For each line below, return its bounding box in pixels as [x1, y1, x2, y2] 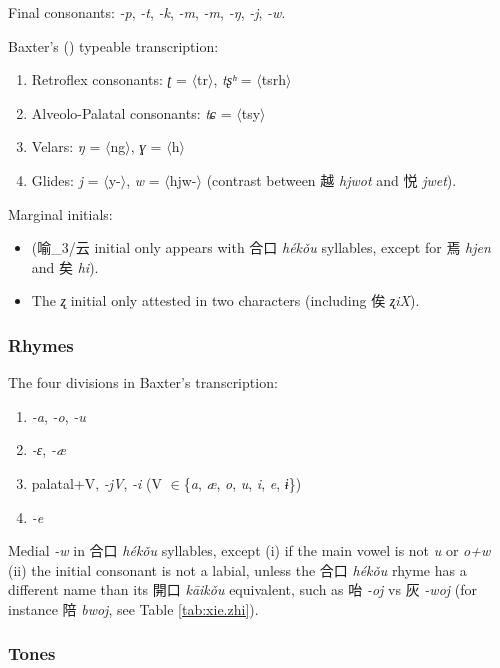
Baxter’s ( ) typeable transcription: [8, 35, 219, 56]
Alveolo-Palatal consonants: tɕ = [31, 102, 232, 123]
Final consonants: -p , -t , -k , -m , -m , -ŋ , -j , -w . [8, 2, 286, 22]
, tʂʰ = [213, 69, 252, 90]
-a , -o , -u [31, 405, 86, 426]
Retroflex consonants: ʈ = [31, 69, 187, 90]
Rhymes [8, 332, 74, 357]
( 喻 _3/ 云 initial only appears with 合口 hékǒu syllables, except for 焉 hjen [31, 237, 491, 258]
